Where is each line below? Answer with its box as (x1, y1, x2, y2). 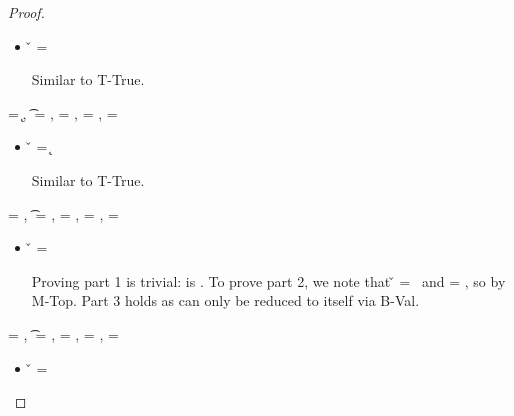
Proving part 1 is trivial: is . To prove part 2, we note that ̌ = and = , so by (31, 270, 506, 291)
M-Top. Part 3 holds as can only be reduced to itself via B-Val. (31, 290, 420, 311)
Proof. (8, 2, 45, 22)
